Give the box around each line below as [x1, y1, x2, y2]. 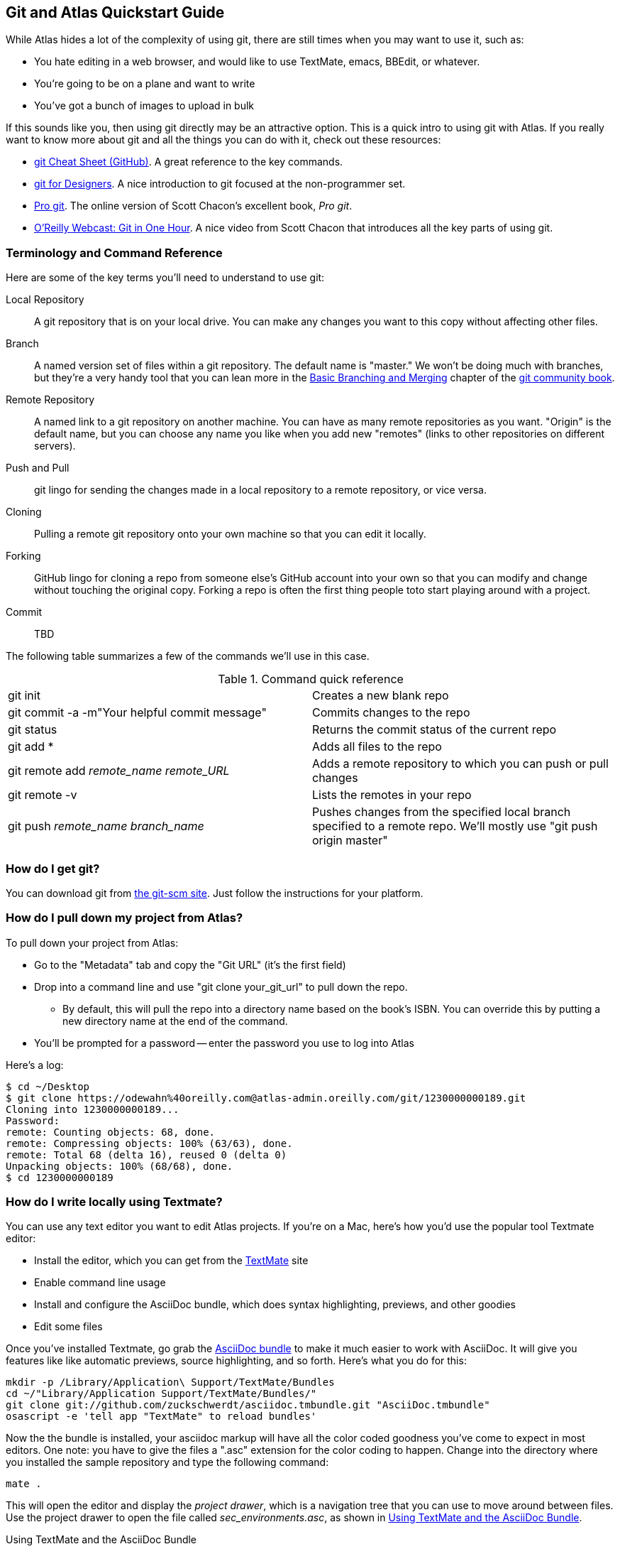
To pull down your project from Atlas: [6, 936, 179, 949]
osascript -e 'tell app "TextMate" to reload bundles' [6, 1411, 317, 1423]
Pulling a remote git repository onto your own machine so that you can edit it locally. [34, 528, 426, 540]
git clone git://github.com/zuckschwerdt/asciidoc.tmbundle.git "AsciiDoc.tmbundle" [6, 1399, 490, 1411]
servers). [34, 440, 76, 452]
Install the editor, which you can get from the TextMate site [34, 1254, 309, 1267]
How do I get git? [6, 861, 100, 876]
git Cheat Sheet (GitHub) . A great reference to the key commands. [34, 156, 343, 168]
